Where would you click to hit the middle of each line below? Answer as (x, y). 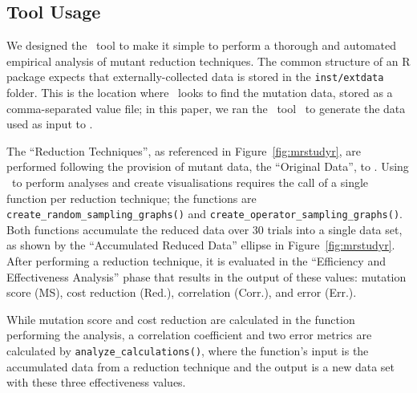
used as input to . (50, 124)
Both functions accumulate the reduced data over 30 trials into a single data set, (204, 229)
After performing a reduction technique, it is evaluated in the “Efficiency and (196, 261)
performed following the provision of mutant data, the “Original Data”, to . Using (208, 166)
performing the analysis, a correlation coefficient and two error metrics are (189, 335)
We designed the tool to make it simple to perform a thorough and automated (201, 45)
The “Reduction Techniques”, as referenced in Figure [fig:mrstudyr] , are (184, 150)
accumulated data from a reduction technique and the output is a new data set (201, 366)
